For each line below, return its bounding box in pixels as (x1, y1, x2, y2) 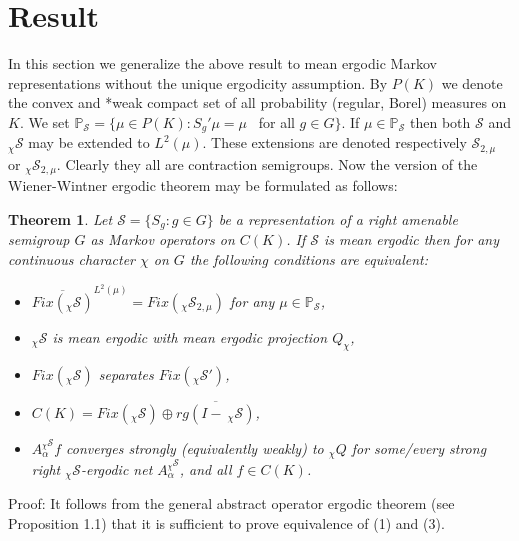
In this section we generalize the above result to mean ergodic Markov (8, 53, 437, 74)
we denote (441, 72, 503, 93)
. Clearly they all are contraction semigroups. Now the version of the (56, 153, 478, 174)
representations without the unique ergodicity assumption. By (8, 72, 388, 93)
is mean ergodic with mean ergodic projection (52, 326, 328, 347)
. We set (19, 111, 70, 132)
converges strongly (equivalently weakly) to (66, 437, 324, 458)
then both (410, 111, 471, 132)
